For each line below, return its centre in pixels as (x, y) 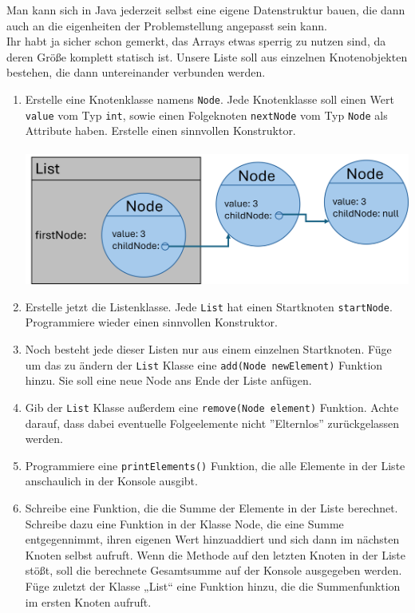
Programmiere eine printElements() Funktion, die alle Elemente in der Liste (215, 465)
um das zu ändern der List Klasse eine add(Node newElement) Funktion (204, 364)
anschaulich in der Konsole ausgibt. (111, 481)
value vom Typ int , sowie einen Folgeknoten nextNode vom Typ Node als (206, 115)
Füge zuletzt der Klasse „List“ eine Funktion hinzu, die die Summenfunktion (213, 585)
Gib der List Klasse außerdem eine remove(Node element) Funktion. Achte (212, 407)
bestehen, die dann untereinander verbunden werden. (136, 72)
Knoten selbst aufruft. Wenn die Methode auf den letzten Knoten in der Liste (215, 554)
